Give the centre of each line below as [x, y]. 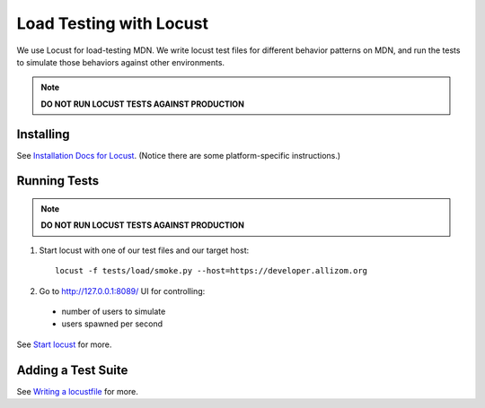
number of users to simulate [114, 311]
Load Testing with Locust [112, 23]
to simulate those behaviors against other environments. [120, 62]
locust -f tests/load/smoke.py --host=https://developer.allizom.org [212, 271]
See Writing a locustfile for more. [77, 391]
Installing [44, 134]
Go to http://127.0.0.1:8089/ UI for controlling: [122, 291]
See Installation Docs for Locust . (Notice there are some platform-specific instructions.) [179, 155]
